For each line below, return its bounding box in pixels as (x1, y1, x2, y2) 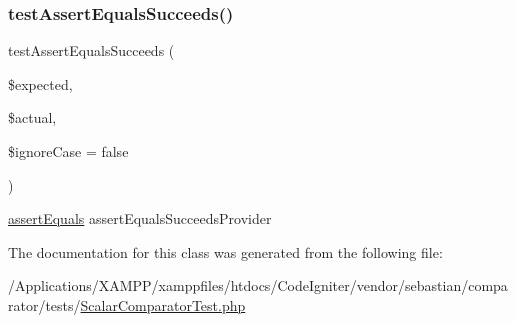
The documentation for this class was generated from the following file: (8, 241, 443, 262)
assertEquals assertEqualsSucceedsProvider (8, 208, 272, 229)
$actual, (8, 107, 57, 128)
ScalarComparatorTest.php (80, 294, 246, 315)
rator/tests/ (8, 294, 81, 315)
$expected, (8, 73, 73, 94)
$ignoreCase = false (8, 141, 129, 161)
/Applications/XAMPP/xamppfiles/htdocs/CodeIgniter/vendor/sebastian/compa (8, 275, 508, 296)
